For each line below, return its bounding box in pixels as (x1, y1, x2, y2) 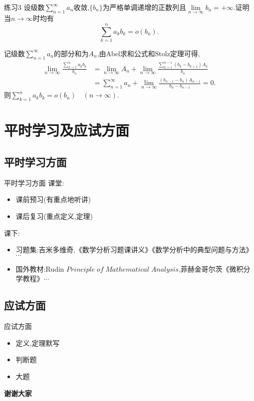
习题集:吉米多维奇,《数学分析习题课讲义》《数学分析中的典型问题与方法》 (15, 244, 253, 255)
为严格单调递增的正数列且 (102, 2, 186, 12)
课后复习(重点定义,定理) (15, 210, 93, 221)
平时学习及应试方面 (4, 120, 130, 140)
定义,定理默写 (15, 337, 60, 348)
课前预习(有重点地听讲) (15, 194, 91, 204)
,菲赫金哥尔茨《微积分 (178, 263, 251, 274)
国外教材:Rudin (15, 263, 64, 274)
